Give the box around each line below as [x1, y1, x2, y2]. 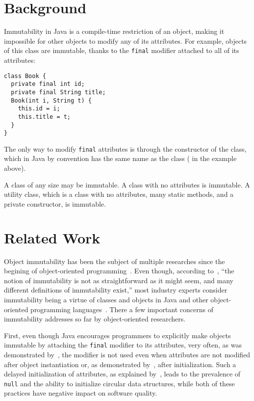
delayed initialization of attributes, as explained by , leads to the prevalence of [4, 369, 241, 379]
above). [4, 163, 26, 173]
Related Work [4, 227, 101, 247]
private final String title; [11, 88, 106, 96]
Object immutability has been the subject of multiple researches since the [4, 256, 225, 266]
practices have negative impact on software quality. [4, 388, 157, 398]
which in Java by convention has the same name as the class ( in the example [4, 153, 237, 163]
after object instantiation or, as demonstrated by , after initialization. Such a [4, 359, 236, 369]
